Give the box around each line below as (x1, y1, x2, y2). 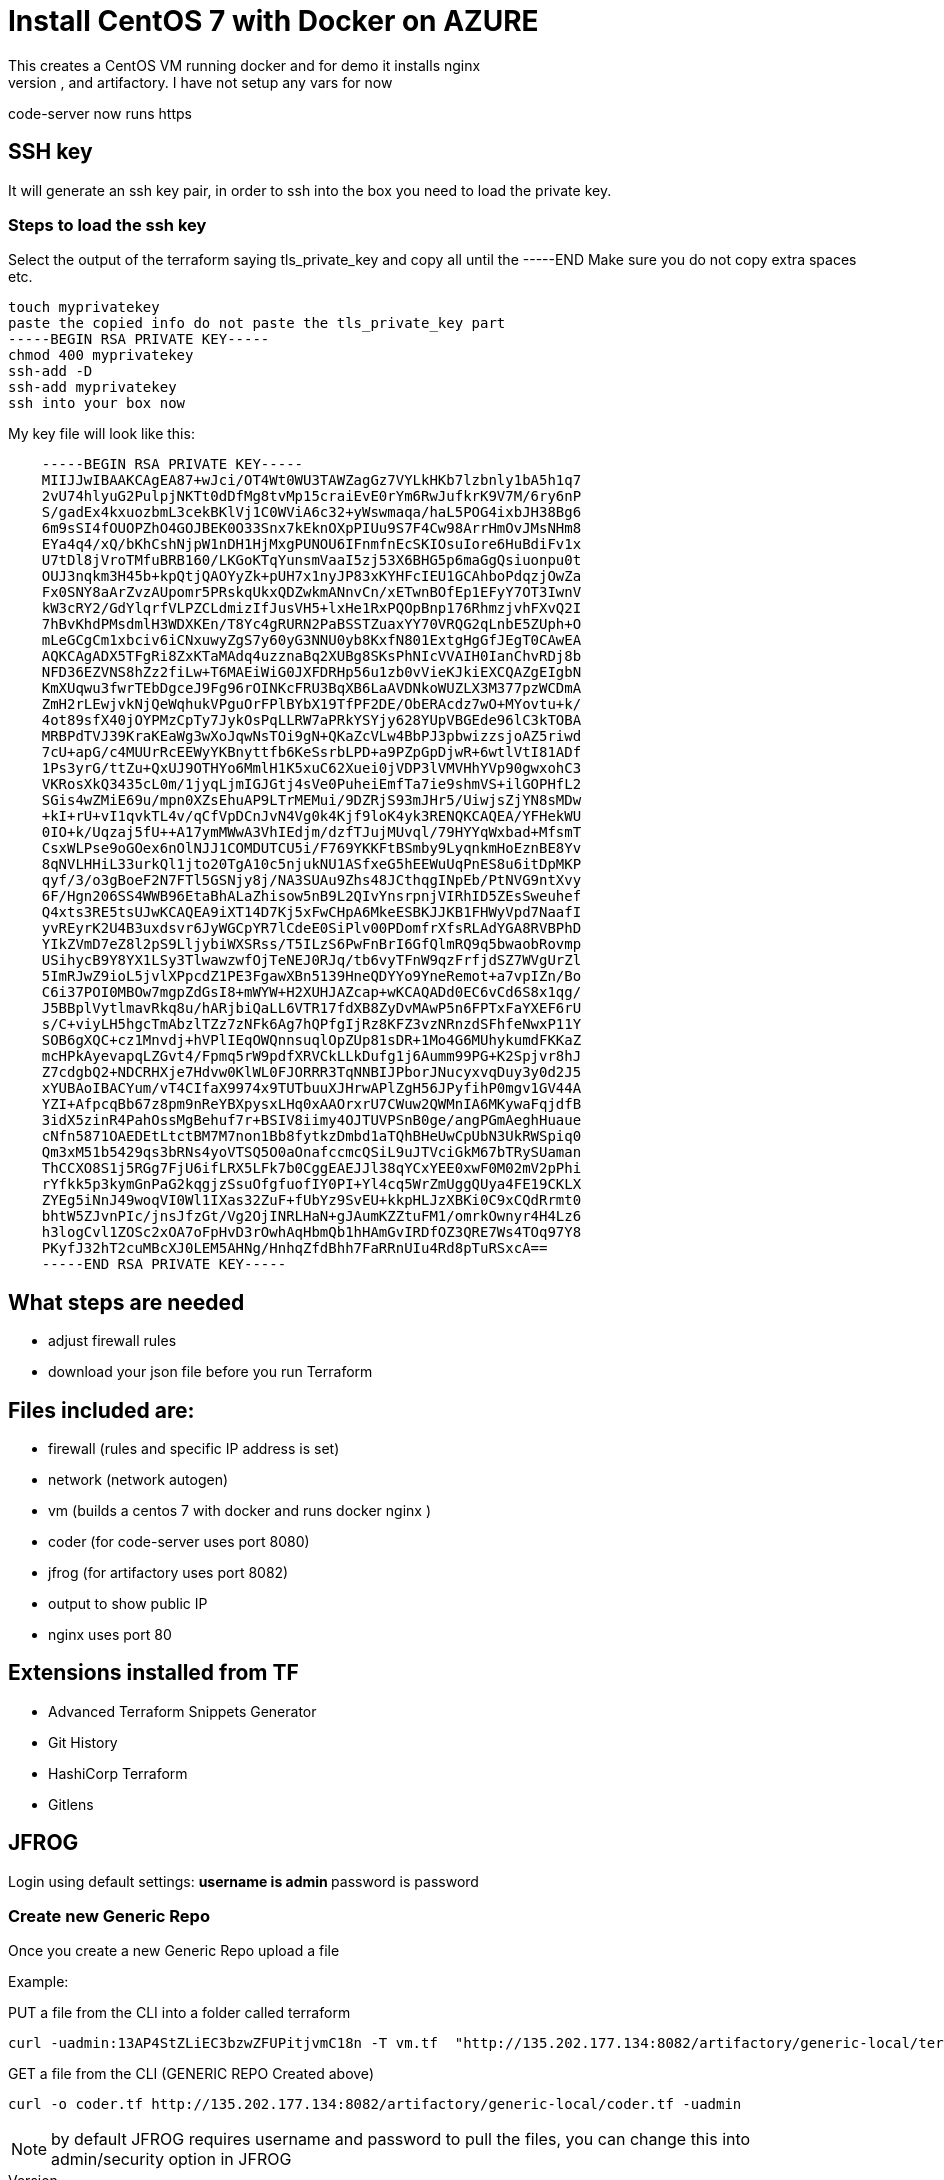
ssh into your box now (8, 395, 186, 412)
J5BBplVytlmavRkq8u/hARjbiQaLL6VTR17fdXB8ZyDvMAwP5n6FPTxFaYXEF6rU (41, 1000, 582, 1017)
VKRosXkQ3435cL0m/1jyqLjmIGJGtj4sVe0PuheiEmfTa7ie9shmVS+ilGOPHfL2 (41, 776, 582, 793)
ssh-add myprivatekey (8, 379, 177, 396)
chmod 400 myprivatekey (8, 347, 194, 364)
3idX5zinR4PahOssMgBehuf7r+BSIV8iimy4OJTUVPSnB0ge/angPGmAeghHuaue (41, 1112, 582, 1129)
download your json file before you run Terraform (48, 1363, 373, 1381)
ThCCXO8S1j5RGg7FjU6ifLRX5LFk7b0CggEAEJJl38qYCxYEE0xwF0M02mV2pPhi (41, 1160, 582, 1177)
